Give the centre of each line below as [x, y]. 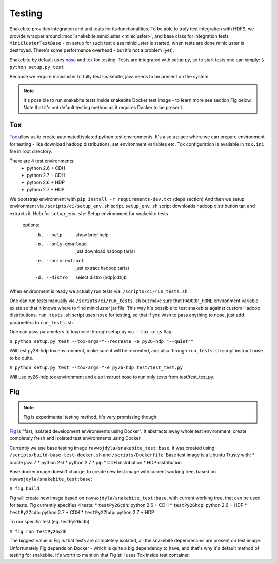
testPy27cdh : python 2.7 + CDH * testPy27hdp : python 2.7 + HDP [82, 512]
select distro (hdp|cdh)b [101, 277]
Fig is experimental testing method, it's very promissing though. [91, 417]
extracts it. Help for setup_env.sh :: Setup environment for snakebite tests [89, 213]
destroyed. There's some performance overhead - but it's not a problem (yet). [92, 50]
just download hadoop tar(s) [105, 251]
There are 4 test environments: [42, 161]
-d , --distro [52, 277]
